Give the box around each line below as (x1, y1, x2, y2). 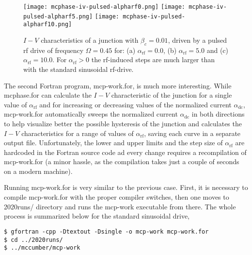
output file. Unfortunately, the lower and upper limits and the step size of (4, 137, 223, 148)
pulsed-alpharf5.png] (23, 13, 93, 20)
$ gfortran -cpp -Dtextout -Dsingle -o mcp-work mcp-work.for (4, 228, 209, 235)
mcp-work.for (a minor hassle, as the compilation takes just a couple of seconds (4, 156, 239, 167)
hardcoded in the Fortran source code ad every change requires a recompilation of (4, 147, 247, 157)
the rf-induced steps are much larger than (91, 54, 215, 65)
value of (4, 99, 27, 109)
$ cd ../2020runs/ (4, 236, 63, 243)
